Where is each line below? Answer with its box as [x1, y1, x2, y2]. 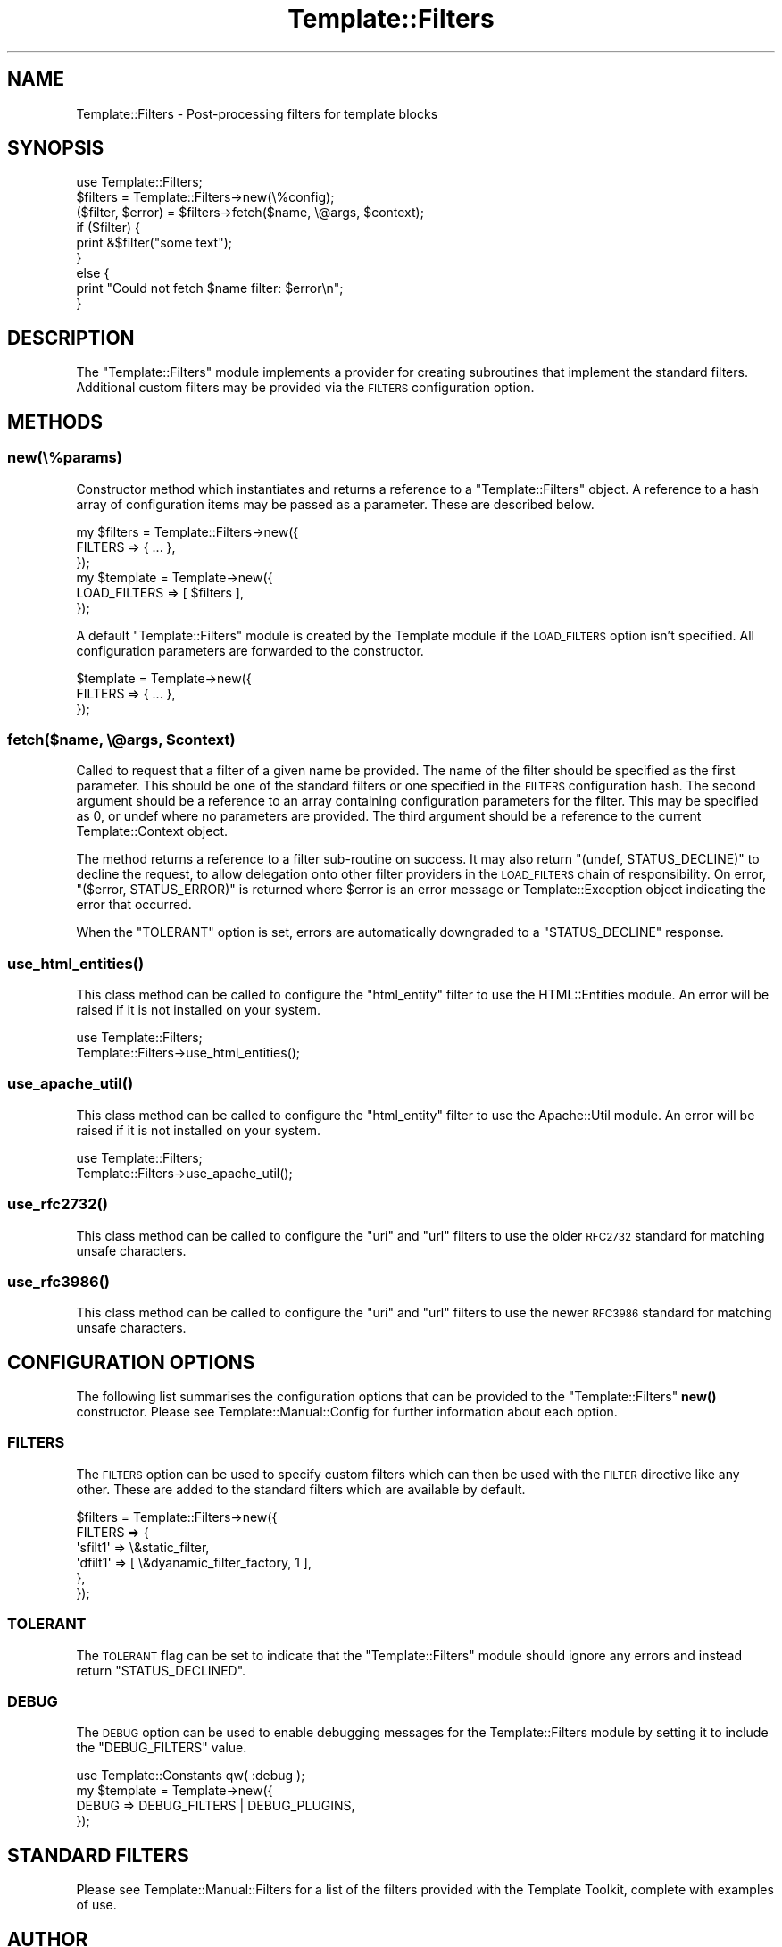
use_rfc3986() [7, 1272, 110, 1291]
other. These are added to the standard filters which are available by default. [76, 1481, 526, 1497]
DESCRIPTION [7, 326, 135, 349]
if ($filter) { [76, 220, 141, 236]
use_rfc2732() [7, 1195, 108, 1214]
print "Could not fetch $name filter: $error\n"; [76, 280, 344, 297]
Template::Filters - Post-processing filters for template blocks [76, 105, 438, 121]
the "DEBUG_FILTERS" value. [76, 1740, 247, 1756]
